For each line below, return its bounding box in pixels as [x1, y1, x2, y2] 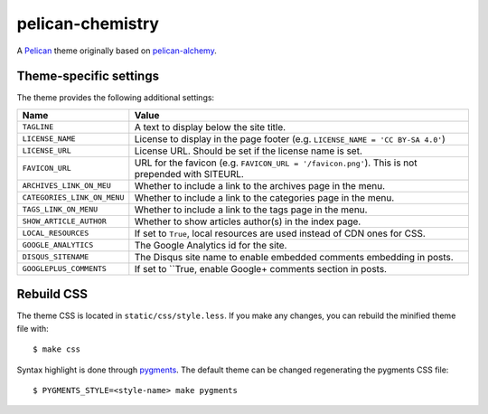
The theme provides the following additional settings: [16, 92, 215, 103]
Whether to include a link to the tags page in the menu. [134, 203, 368, 216]
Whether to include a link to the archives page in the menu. [134, 179, 386, 192]
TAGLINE [22, 122, 54, 132]
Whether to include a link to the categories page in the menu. [134, 191, 395, 203]
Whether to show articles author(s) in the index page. [134, 215, 361, 228]
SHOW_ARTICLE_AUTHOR [22, 217, 108, 226]
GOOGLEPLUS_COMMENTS [22, 264, 108, 274]
